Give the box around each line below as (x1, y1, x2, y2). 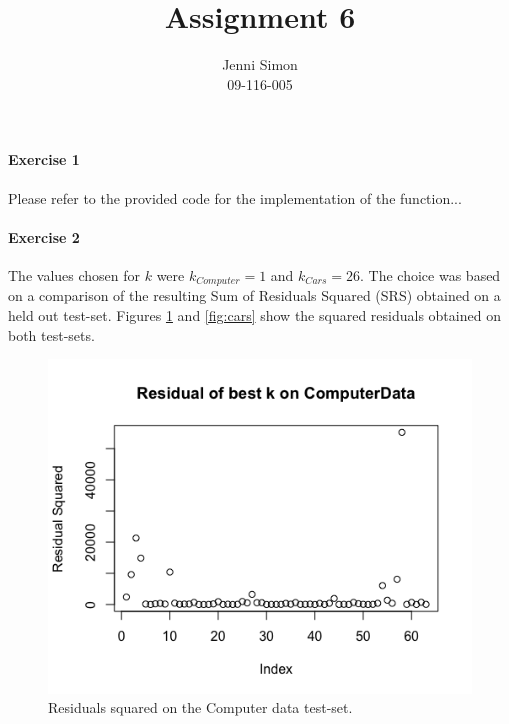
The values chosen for (8, 264, 141, 285)
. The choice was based (360, 264, 501, 285)
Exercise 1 (8, 149, 80, 170)
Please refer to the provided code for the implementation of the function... (8, 187, 462, 208)
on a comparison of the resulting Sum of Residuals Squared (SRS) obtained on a (8, 285, 501, 306)
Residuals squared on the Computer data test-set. (48, 697, 353, 718)
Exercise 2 (8, 226, 80, 247)
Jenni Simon (222, 54, 298, 75)
